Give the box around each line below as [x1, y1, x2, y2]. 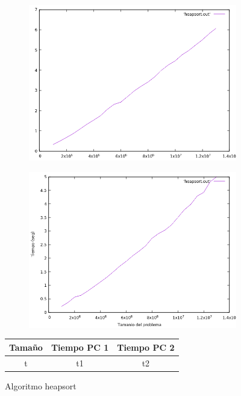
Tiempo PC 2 [117, 340, 175, 353]
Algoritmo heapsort [5, 379, 77, 392]
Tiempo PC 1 [51, 340, 109, 353]
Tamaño [9, 340, 43, 353]
